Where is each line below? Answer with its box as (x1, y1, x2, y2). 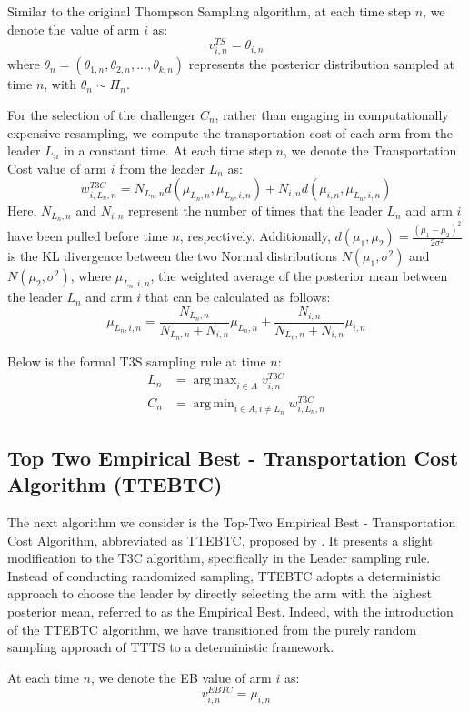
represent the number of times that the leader (127, 201, 383, 220)
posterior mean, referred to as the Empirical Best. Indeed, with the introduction (7, 602, 454, 620)
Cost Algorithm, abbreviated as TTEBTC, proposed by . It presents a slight (7, 530, 434, 549)
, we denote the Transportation (284, 141, 457, 160)
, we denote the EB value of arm (91, 667, 272, 687)
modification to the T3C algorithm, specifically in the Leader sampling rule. (7, 548, 431, 567)
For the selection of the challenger (7, 105, 196, 125)
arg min (193, 396, 234, 410)
